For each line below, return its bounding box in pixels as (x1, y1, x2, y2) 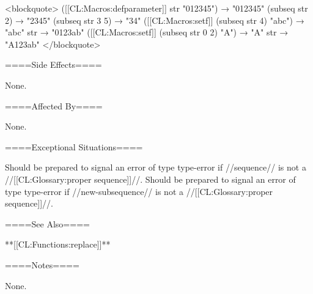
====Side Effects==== (5, 58, 102, 71)
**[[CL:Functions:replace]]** (5, 238, 111, 251)
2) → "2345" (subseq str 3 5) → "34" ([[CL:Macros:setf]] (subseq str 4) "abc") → (5, 13, 304, 26)
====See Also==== (5, 217, 90, 230)
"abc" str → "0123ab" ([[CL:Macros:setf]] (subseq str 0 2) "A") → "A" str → (5, 26, 289, 39)
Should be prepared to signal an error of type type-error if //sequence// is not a (5, 161, 306, 174)
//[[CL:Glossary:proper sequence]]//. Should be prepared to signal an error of (5, 172, 296, 185)
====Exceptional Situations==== (5, 140, 143, 153)
